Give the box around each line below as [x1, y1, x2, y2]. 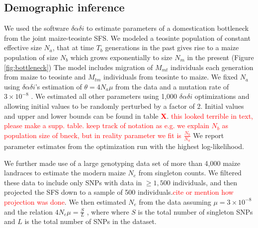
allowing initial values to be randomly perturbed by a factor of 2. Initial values [4, 100, 244, 111]
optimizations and [194, 91, 250, 101]
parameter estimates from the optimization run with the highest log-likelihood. [4, 141, 245, 151]
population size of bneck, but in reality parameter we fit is [4, 130, 181, 140]
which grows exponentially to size [70, 52, 172, 62]
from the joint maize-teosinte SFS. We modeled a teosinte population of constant [4, 32, 251, 43]
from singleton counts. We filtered [138, 167, 242, 178]
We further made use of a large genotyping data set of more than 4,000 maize [4, 157, 241, 168]
